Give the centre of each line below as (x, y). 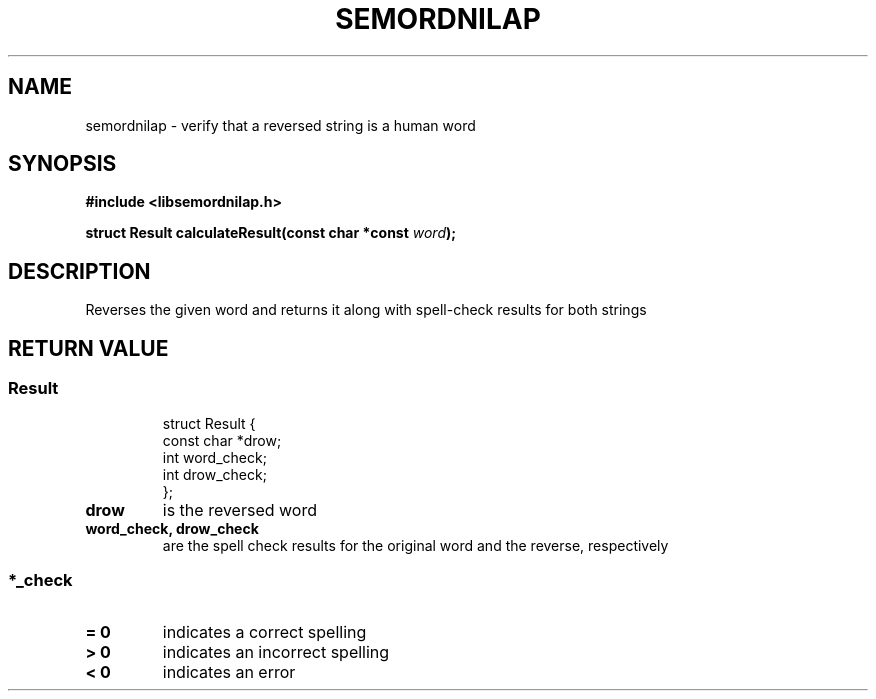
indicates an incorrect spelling (276, 652)
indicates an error (229, 672)
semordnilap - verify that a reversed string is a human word (280, 125)
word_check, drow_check (172, 528)
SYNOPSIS (62, 164)
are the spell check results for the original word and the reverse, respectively (415, 545)
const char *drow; (222, 440)
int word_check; (214, 457)
